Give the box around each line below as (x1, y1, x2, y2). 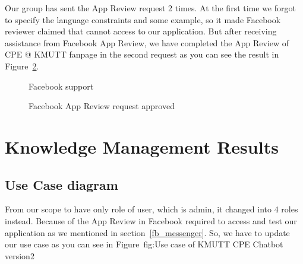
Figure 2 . (5, 59, 39, 72)
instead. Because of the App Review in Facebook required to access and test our (5, 214, 297, 227)
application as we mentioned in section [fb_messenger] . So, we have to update (5, 226, 290, 238)
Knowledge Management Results (5, 134, 279, 158)
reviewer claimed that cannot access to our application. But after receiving (5, 25, 277, 37)
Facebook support (29, 79, 94, 92)
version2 (5, 249, 34, 262)
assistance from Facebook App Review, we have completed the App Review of (5, 36, 289, 49)
